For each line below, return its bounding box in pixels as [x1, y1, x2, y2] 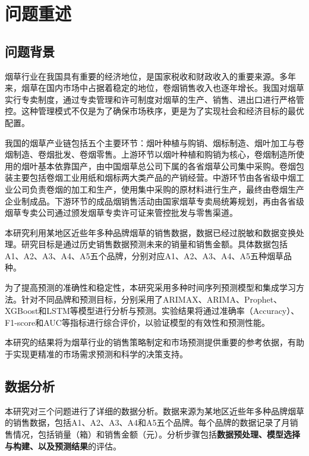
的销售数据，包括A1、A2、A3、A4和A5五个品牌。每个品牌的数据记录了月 [5, 416, 290, 429]
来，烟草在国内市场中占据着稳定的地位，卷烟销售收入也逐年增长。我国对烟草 [5, 81, 304, 94]
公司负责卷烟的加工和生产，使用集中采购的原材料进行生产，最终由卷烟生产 [12, 183, 304, 195]
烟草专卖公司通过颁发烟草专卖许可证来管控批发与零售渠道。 [5, 206, 238, 219]
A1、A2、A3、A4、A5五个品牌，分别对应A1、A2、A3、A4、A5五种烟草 [5, 249, 283, 262]
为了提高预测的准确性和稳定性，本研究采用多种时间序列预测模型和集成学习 [5, 281, 296, 294]
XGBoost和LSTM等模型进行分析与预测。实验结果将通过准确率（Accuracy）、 [5, 304, 299, 317]
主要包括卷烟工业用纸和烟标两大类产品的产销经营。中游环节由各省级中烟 [12, 171, 296, 184]
